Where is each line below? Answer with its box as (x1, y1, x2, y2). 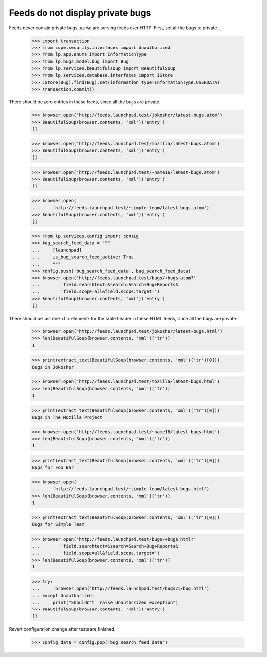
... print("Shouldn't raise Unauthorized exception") (32, 599, 178, 605)
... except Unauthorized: (32, 593, 95, 598)
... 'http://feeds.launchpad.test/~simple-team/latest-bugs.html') (32, 486, 210, 492)
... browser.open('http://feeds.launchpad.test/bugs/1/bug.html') (32, 586, 210, 591)
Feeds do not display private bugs (9, 7, 151, 18)
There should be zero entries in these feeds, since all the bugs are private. (9, 99, 161, 105)
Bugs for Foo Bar (32, 465, 74, 470)
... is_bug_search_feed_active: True (32, 254, 134, 260)
